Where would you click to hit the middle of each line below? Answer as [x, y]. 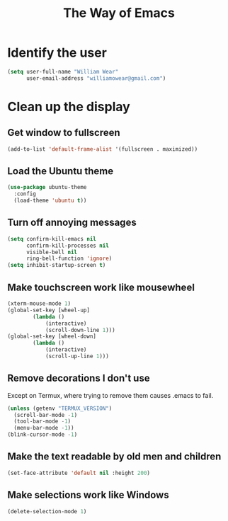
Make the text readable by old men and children [114, 457]
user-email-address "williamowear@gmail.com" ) [96, 78]
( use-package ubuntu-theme [47, 188]
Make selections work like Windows [88, 495]
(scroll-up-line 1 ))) [77, 356]
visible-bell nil [52, 252]
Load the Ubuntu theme [61, 171]
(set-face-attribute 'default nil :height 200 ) [79, 473]
